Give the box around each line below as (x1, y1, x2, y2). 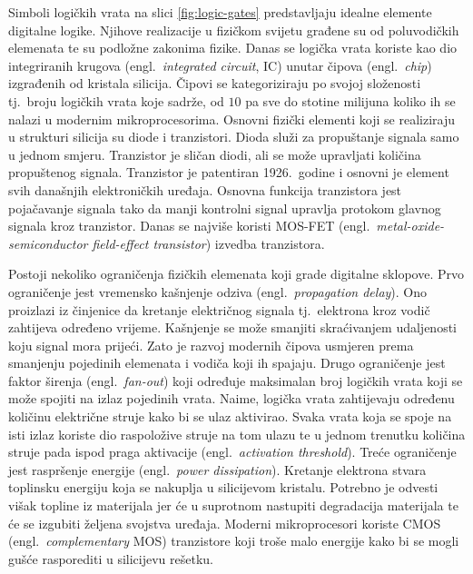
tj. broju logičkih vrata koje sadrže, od (8, 91, 224, 110)
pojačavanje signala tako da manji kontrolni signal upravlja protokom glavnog (8, 198, 441, 217)
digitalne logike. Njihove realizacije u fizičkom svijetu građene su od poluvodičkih (8, 20, 459, 39)
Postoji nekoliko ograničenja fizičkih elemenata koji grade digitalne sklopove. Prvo (8, 264, 464, 283)
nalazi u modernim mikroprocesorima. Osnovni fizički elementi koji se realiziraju (8, 109, 456, 128)
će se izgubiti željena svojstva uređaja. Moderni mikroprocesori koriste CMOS (8, 513, 441, 532)
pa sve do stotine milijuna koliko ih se (245, 91, 456, 110)
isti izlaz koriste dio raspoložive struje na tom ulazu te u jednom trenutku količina (8, 424, 466, 443)
